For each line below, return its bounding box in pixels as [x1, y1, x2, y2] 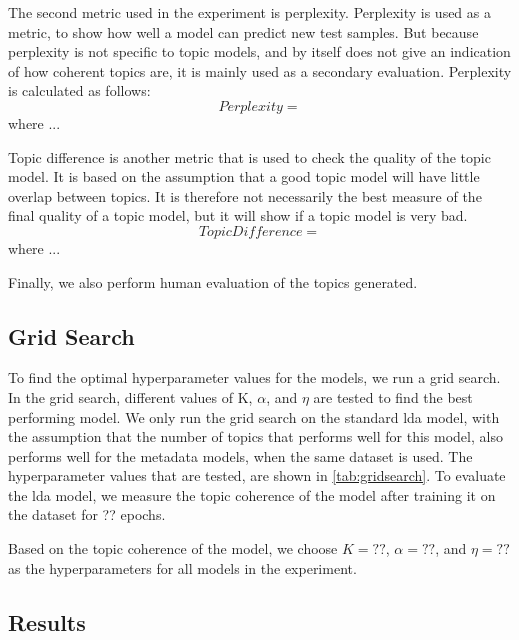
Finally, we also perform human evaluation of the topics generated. [8, 271, 418, 292]
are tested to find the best [313, 386, 473, 407]
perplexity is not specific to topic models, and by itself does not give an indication [8, 41, 511, 62]
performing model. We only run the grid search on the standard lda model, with [8, 406, 500, 427]
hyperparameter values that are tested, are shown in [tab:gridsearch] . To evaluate [8, 465, 506, 486]
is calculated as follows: [8, 80, 151, 101]
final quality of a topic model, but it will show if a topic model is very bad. [8, 205, 468, 226]
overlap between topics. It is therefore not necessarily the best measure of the [8, 185, 482, 206]
